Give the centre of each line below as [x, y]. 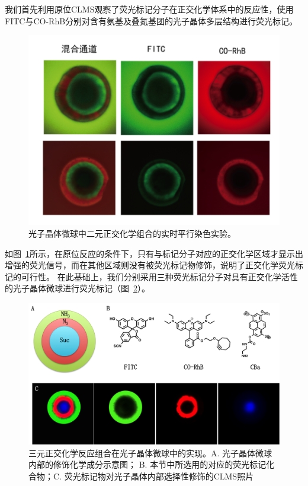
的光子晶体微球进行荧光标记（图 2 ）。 [77, 288]
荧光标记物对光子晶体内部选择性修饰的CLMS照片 [159, 476]
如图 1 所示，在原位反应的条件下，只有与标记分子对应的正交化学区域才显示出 [154, 253]
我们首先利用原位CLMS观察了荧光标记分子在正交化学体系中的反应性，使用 [149, 9]
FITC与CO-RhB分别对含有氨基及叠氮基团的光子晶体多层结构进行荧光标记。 [151, 20]
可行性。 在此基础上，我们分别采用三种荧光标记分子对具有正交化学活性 [159, 276]
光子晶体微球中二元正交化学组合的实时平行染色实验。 [132, 233]
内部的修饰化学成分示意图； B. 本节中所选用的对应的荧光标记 [147, 464]
